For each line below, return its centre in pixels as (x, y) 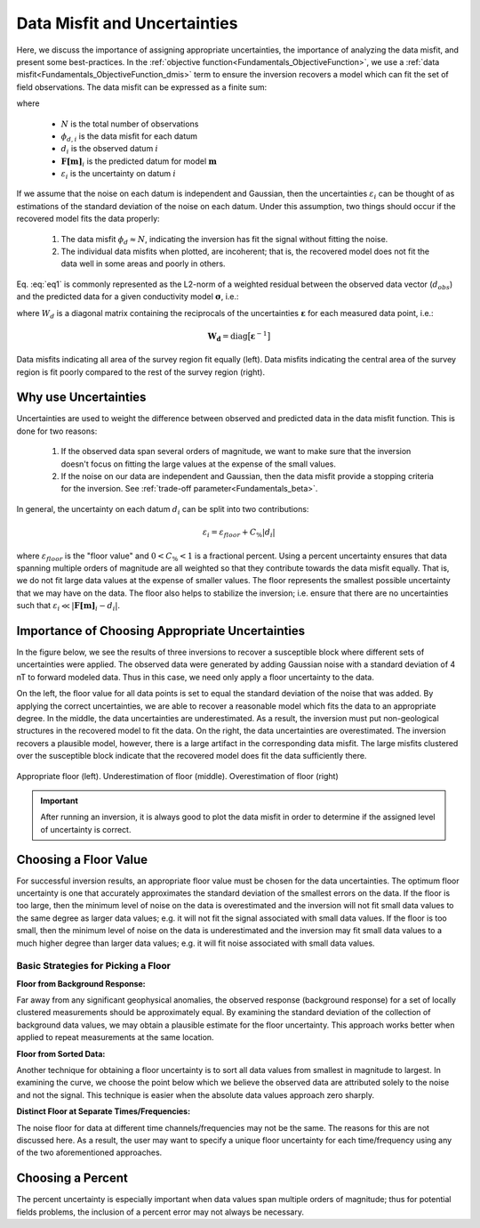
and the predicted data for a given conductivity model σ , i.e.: (128, 297)
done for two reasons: (57, 431)
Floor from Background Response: (81, 983)
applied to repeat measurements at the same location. (115, 1037)
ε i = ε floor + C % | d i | (239, 533)
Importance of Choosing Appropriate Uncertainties (161, 631)
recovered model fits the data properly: (88, 219)
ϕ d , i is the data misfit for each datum (129, 137)
